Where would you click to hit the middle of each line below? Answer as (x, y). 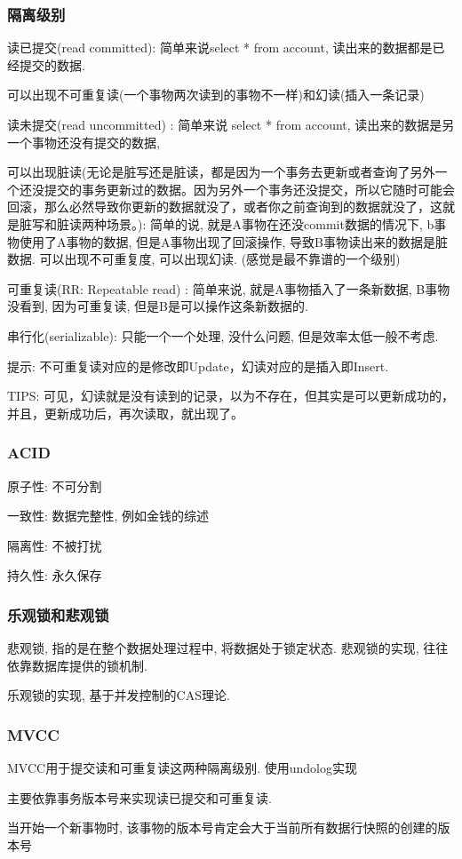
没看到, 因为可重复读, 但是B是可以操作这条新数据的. (158, 306)
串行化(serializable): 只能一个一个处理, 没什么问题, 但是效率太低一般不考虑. (223, 335)
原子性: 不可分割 (55, 485)
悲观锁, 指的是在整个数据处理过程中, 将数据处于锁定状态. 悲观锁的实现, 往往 (228, 648)
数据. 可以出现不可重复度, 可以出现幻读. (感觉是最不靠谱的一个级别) (204, 259)
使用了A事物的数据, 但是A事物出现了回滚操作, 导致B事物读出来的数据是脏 (234, 241)
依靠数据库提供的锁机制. (77, 665)
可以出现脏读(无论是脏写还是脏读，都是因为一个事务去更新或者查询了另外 (221, 172)
